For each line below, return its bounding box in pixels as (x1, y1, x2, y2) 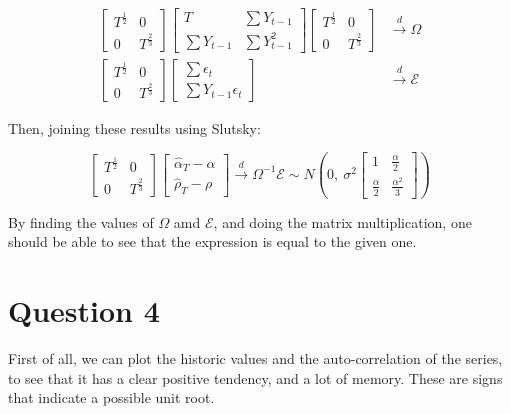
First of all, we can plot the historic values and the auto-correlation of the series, (8, 347, 503, 368)
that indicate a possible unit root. (8, 387, 215, 408)
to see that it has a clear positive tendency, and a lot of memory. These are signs (8, 367, 503, 388)
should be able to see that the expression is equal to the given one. (8, 231, 417, 252)
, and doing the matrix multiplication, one (213, 211, 472, 232)
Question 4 (8, 289, 160, 330)
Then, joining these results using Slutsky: (8, 117, 261, 138)
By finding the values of (8, 211, 154, 232)
